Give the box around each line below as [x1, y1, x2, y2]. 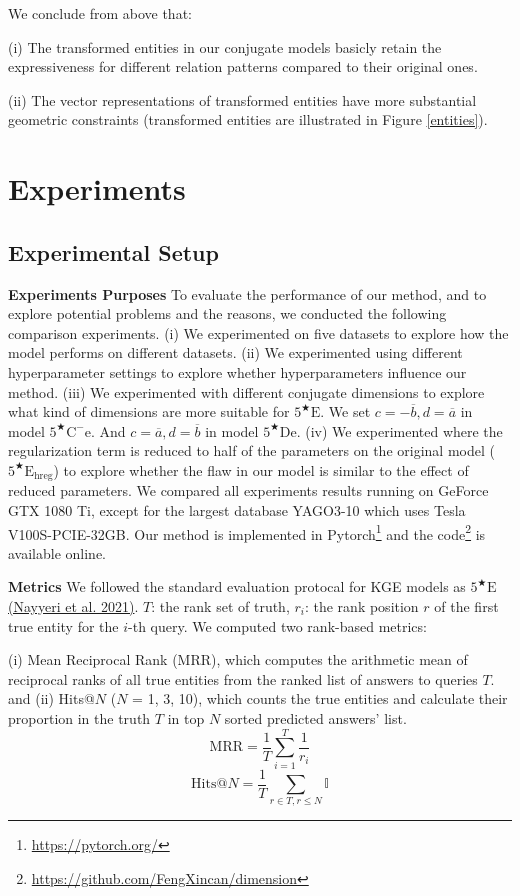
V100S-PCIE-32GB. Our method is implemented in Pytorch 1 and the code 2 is [8, 520, 486, 544]
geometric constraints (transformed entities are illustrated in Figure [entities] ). [8, 109, 488, 130]
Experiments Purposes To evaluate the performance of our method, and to [8, 283, 487, 304]
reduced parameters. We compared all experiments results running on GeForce [8, 480, 489, 501]
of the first [434, 595, 499, 616]
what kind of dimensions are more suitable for [8, 401, 290, 422]
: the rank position [304, 595, 419, 616]
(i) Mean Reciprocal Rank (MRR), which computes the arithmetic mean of [8, 649, 468, 670]
